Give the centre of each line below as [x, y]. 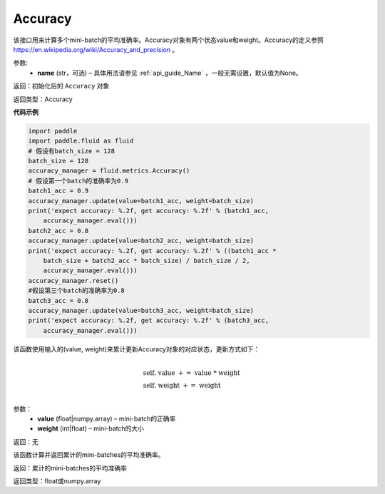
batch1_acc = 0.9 [58, 191]
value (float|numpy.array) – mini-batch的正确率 [107, 419]
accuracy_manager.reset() [73, 281]
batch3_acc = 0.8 [58, 300]
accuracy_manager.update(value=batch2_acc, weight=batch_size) [141, 241]
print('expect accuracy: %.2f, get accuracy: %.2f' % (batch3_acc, [149, 320]
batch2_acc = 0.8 [58, 231]
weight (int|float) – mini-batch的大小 [91, 428]
